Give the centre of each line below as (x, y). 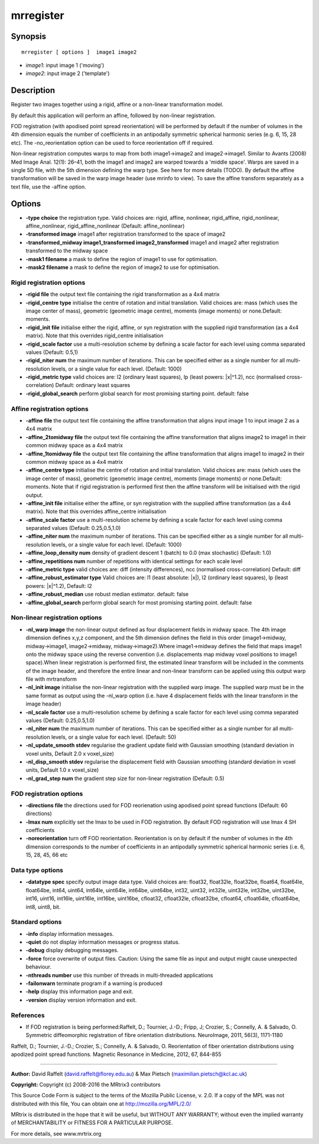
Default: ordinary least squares (93, 385)
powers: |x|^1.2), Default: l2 (59, 586)
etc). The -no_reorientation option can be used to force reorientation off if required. (112, 142)
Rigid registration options (48, 282)
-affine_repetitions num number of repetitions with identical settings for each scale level (134, 561)
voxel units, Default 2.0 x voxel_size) (70, 753)
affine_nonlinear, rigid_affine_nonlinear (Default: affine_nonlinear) (105, 226)
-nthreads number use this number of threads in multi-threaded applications (119, 975)
